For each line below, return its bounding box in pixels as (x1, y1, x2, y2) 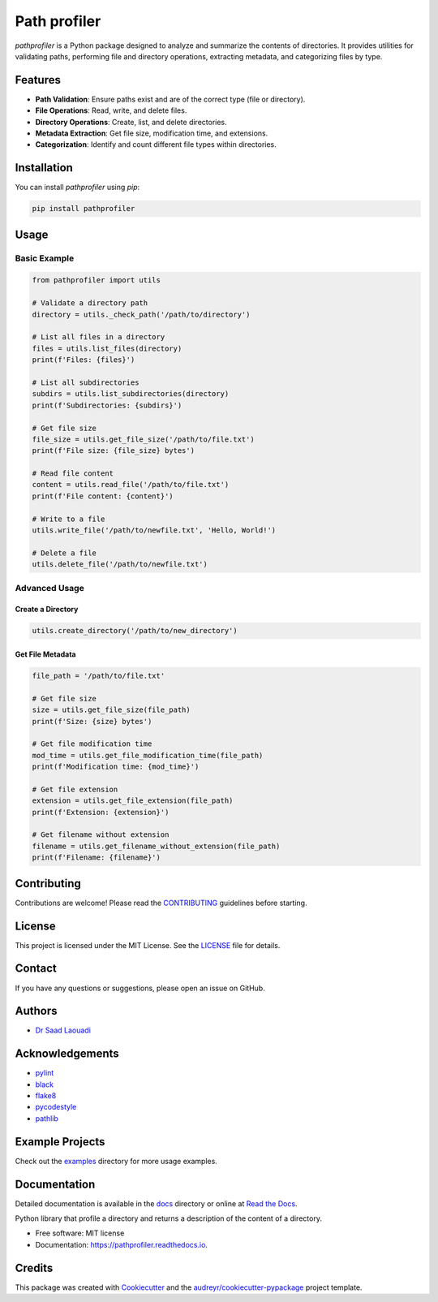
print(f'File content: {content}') (32, 491, 174, 501)
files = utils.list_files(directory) (32, 343, 182, 353)
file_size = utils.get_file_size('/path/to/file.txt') (32, 434, 255, 444)
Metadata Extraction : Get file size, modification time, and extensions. (35, 128, 268, 138)
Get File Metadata (15, 649, 76, 659)
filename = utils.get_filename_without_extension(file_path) (32, 841, 281, 851)
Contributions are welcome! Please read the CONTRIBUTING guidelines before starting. (15, 898, 307, 908)
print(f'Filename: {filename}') (32, 853, 161, 862)
